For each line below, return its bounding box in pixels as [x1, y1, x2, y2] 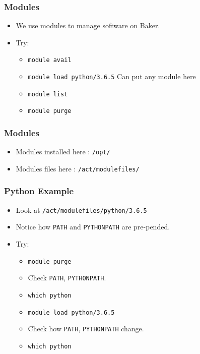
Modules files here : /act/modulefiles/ [16, 163, 140, 173]
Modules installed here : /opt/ [16, 146, 110, 157]
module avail [28, 56, 72, 64]
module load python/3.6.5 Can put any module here [28, 71, 196, 82]
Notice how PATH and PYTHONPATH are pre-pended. [16, 221, 170, 232]
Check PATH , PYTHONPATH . [28, 272, 106, 283]
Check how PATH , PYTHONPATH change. [28, 323, 144, 334]
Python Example [4, 185, 74, 197]
